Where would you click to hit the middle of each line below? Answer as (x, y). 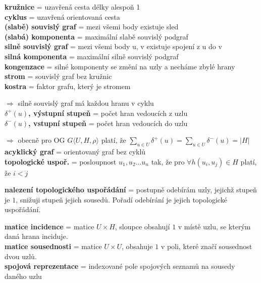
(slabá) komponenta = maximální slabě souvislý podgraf (96, 36)
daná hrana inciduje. (36, 236)
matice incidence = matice (49, 226)
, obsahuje (137, 246)
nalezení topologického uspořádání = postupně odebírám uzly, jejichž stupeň (131, 190)
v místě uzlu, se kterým (214, 226)
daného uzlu (23, 276)
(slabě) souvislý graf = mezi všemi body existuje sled (92, 27)
